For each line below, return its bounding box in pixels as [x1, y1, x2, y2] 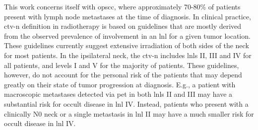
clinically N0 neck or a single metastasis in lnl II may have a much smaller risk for [4, 108, 254, 119]
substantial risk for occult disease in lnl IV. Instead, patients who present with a [4, 98, 249, 109]
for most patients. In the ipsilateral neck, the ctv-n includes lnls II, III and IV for [4, 50, 252, 60]
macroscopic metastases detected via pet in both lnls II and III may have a [4, 89, 233, 99]
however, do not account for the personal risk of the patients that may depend [4, 69, 242, 80]
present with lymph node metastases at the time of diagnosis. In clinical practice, [4, 11, 251, 21]
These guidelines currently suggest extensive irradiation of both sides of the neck [4, 40, 249, 51]
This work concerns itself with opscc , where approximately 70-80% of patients [4, 1, 241, 11]
